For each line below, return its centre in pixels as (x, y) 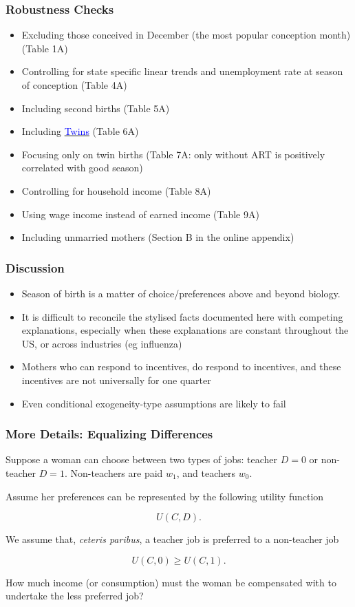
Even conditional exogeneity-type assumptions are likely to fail (154, 403)
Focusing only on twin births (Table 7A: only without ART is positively (173, 154)
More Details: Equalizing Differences (109, 434)
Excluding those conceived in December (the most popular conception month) (186, 35)
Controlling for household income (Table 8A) (116, 190)
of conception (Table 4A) (74, 85)
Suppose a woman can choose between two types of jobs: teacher (142, 459)
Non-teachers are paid (117, 472)
